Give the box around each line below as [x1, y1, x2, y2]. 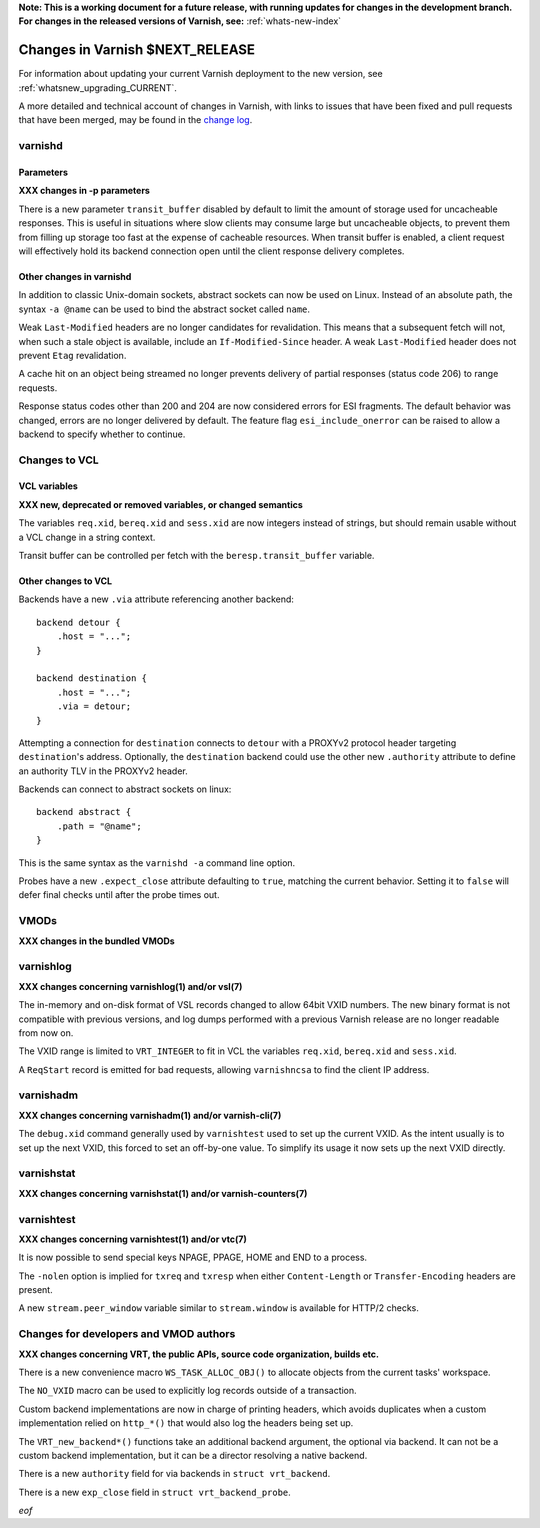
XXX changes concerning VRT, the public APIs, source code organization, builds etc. [18, 1348, 380, 1360]
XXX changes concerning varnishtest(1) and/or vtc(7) [18, 1233, 247, 1245]
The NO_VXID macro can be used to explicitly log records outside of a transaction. [18, 1385, 357, 1397]
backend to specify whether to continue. [18, 428, 186, 440]
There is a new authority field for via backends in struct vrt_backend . [18, 1468, 331, 1480]
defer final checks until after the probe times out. [18, 889, 220, 901]
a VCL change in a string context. [18, 531, 156, 543]
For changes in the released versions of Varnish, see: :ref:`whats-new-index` [18, 15, 342, 27]
